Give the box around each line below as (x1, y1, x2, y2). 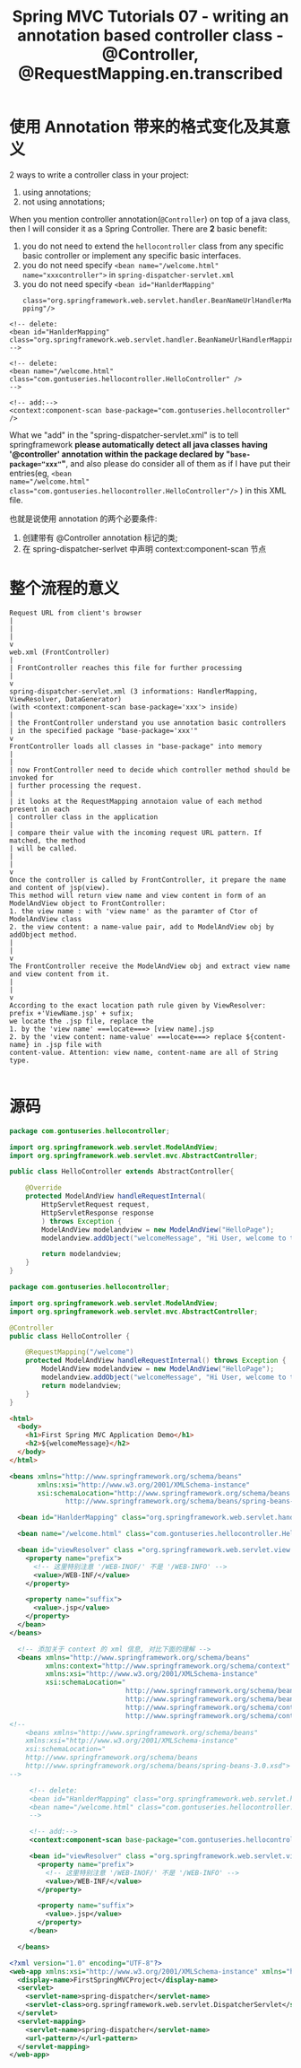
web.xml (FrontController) (9, 648, 110, 657)
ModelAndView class (9, 914, 82, 923)
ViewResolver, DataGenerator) (9, 694, 123, 703)
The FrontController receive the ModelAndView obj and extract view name (9, 962, 291, 971)
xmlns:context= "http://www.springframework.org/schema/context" (45, 1662, 291, 1671)
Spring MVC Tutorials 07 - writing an (12, 6, 289, 27)
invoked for (9, 773, 54, 782)
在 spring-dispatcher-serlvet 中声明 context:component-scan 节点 (21, 543, 267, 554)
